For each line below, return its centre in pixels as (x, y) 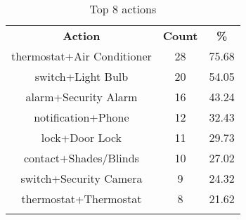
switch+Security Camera (82, 178)
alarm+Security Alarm (82, 97)
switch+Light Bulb (82, 76)
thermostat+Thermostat (82, 199)
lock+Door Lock (82, 137)
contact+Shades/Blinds (81, 158)
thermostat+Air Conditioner (82, 56)
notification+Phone (82, 117)
